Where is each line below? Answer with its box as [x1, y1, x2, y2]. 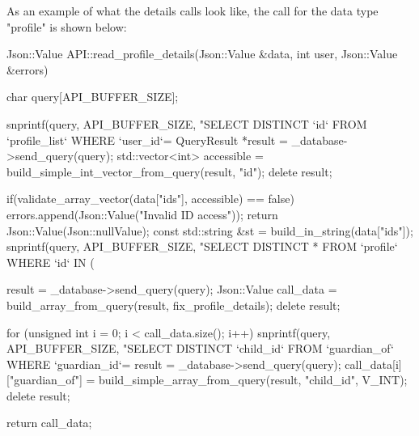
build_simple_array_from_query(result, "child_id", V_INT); [98, 371, 408, 388]
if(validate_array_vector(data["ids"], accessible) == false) [6, 190, 294, 207]
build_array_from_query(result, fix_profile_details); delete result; [6, 296, 341, 313]
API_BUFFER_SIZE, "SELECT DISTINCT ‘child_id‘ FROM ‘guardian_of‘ [6, 340, 394, 357]
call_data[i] [345, 355, 402, 372]
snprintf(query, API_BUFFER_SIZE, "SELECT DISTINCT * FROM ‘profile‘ [6, 238, 398, 255]
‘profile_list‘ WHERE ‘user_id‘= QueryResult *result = [6, 131, 288, 148]
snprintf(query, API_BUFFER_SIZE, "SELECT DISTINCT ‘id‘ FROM [6, 115, 367, 132]
